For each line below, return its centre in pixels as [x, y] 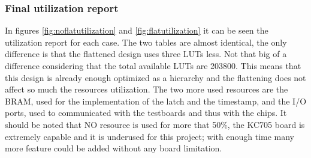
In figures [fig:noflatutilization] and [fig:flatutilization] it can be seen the [137, 30]
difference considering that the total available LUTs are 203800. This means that [153, 65]
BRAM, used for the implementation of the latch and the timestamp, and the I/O [156, 101]
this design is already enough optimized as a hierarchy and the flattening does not [155, 77]
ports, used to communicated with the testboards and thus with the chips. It [146, 113]
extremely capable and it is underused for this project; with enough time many [150, 136]
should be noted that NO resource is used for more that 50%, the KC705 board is [155, 124]
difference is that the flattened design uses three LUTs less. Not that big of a [146, 54]
